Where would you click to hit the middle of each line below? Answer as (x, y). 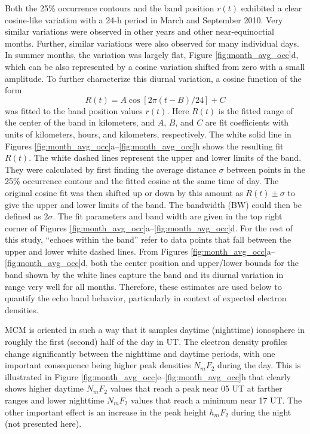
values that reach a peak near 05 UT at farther (196, 388)
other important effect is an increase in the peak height (106, 412)
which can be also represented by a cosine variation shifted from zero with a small (155, 66)
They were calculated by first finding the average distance (111, 169)
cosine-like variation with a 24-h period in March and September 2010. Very (144, 19)
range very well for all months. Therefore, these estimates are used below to (143, 286)
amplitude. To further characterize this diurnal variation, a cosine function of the (153, 78)
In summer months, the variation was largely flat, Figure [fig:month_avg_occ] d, (152, 55)
